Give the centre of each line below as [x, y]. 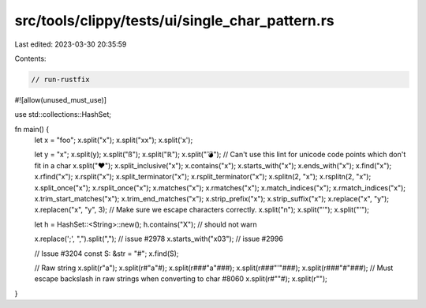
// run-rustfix [60, 79]
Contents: [30, 58]
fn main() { [32, 129]
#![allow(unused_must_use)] [60, 100]
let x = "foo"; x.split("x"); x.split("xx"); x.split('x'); [114, 140]
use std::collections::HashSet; [63, 115]
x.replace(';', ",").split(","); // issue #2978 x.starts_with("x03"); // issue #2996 [159, 239]
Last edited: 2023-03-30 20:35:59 [71, 44]
